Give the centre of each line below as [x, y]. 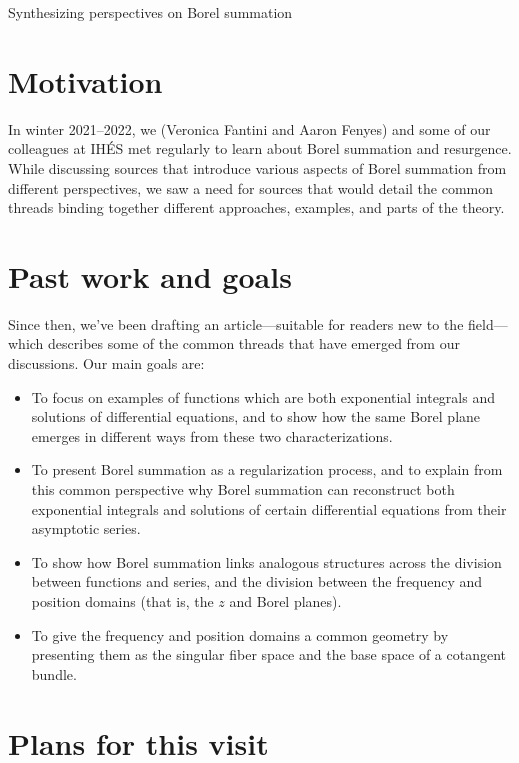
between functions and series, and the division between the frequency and [257, 581]
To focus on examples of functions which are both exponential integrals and [263, 396]
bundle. [54, 673]
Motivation [85, 80]
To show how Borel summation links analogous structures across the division [266, 561]
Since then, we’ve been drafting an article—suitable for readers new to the [236, 323]
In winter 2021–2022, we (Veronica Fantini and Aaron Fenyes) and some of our [249, 128]
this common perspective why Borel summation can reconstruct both [243, 488]
